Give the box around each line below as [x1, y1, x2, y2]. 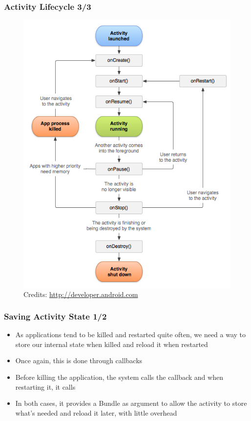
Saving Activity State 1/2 [4, 310, 107, 322]
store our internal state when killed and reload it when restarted [15, 339, 208, 349]
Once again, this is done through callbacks [15, 355, 143, 366]
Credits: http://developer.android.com [23, 289, 138, 299]
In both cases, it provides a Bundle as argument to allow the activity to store [15, 398, 247, 408]
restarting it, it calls [15, 381, 76, 392]
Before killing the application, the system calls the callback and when [15, 372, 223, 382]
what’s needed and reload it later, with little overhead [15, 407, 177, 418]
